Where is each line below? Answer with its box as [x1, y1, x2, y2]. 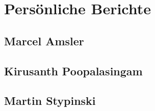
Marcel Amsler [4, 33, 84, 48]
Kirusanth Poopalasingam [4, 63, 143, 78]
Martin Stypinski [4, 93, 96, 108]
